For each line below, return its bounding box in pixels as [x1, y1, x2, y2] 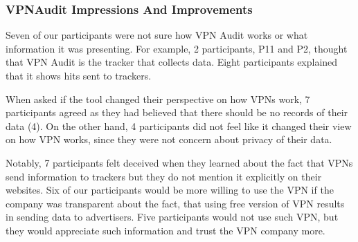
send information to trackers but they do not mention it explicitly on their [6, 169, 322, 183]
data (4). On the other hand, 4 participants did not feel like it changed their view [6, 118, 352, 133]
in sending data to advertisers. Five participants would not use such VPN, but [6, 210, 339, 224]
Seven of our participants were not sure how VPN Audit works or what [6, 28, 308, 42]
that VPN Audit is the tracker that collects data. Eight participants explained [6, 55, 338, 69]
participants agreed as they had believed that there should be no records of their [6, 105, 348, 120]
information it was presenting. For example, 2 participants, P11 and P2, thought [6, 41, 348, 55]
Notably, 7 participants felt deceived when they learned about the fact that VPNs [6, 155, 353, 169]
